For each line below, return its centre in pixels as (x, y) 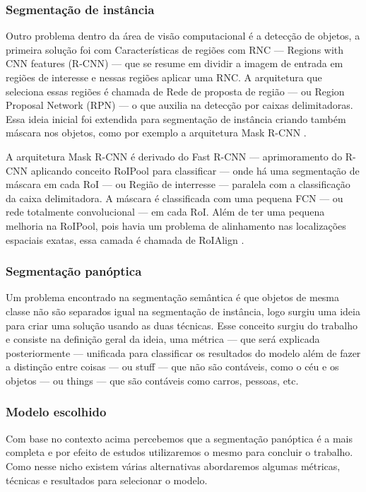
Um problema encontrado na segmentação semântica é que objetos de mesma (173, 297)
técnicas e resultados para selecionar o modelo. (107, 480)
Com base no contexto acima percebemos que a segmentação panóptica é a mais (179, 438)
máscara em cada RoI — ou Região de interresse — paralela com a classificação (178, 184)
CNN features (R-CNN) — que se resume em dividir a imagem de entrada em (175, 63)
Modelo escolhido (56, 412)
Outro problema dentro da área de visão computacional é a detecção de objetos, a (183, 36)
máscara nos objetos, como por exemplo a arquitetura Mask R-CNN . (156, 133)
